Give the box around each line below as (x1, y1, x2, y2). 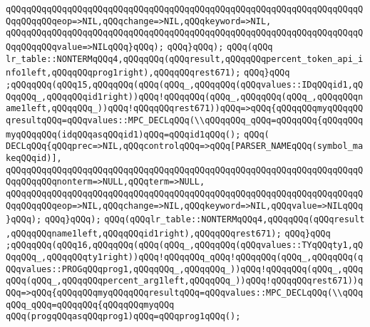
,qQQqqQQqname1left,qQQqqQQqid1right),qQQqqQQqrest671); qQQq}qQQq (6, 228, 331, 239)
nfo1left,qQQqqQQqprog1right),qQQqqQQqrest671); (6, 68, 241, 78)
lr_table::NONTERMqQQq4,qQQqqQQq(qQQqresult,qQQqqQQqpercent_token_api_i (6, 53, 364, 64)
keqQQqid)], (6, 152, 62, 163)
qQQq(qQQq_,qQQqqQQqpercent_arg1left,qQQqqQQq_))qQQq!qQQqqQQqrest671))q (6, 276, 364, 286)
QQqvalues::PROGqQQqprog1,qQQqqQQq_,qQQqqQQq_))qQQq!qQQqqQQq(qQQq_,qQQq (6, 264, 364, 274)
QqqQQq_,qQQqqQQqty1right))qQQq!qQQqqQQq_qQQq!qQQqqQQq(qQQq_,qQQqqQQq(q (6, 252, 364, 263)
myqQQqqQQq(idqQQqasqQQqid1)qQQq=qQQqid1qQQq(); (6, 129, 241, 140)
